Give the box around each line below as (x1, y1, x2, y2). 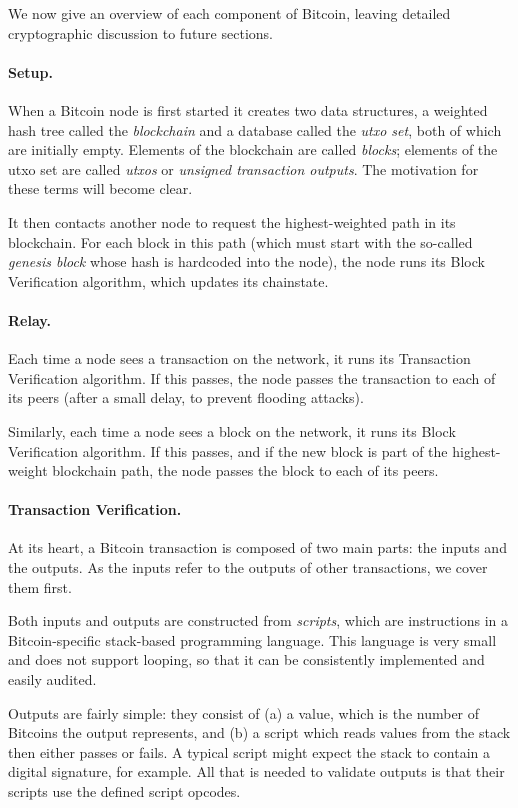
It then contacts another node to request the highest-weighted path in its (8, 211, 456, 232)
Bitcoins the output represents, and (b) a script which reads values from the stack (8, 722, 511, 743)
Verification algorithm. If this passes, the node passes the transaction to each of (8, 367, 496, 388)
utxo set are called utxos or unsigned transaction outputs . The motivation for (8, 158, 479, 179)
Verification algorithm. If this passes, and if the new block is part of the (8, 440, 448, 461)
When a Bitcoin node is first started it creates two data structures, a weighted (8, 99, 488, 120)
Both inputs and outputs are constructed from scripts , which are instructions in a (8, 610, 508, 631)
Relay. (8, 309, 51, 330)
